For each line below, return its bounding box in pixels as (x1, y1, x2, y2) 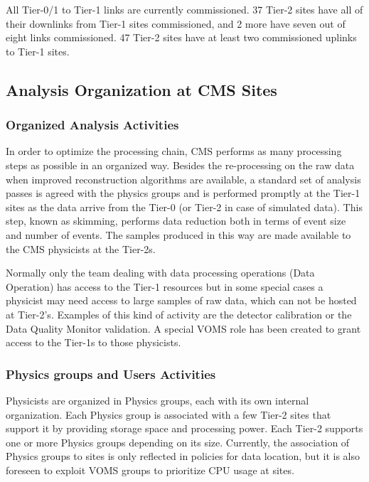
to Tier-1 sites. (6, 43, 70, 58)
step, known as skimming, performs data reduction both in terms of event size (6, 213, 346, 228)
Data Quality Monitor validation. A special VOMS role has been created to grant (6, 321, 361, 336)
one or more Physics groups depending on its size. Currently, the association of (6, 434, 350, 449)
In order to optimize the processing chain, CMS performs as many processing (6, 144, 342, 159)
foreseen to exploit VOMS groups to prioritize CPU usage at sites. (6, 462, 294, 477)
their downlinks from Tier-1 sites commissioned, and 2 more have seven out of (6, 16, 346, 31)
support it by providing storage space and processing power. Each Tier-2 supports (6, 421, 363, 436)
